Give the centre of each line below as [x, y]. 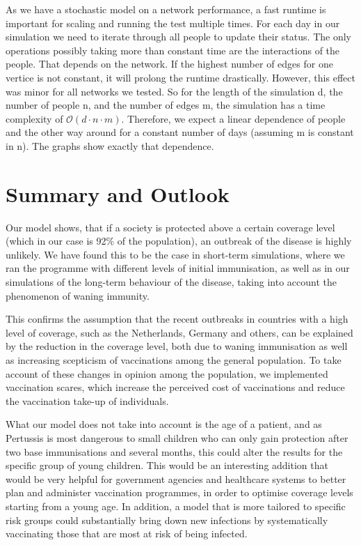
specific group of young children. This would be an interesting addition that [167, 465]
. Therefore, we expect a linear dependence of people [233, 118]
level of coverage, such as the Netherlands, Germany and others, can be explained [179, 332]
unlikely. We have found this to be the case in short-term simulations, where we [175, 254]
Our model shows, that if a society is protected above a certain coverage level [170, 227]
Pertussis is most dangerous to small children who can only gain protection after [177, 437]
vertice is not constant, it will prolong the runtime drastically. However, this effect [180, 77]
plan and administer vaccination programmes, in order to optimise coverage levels [179, 492]
